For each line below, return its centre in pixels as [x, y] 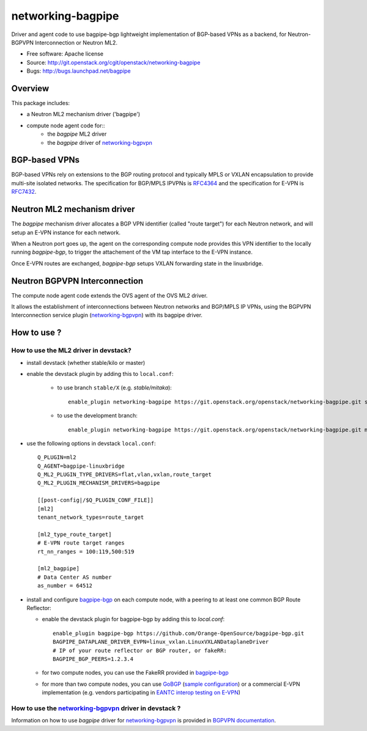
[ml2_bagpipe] [58, 569]
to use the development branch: [97, 416]
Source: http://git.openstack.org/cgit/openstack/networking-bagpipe [113, 62]
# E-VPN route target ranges [81, 543]
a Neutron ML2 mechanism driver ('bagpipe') [83, 114]
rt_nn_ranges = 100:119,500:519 [86, 551]
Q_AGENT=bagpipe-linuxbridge [81, 466]
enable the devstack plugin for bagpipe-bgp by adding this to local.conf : [133, 619]
